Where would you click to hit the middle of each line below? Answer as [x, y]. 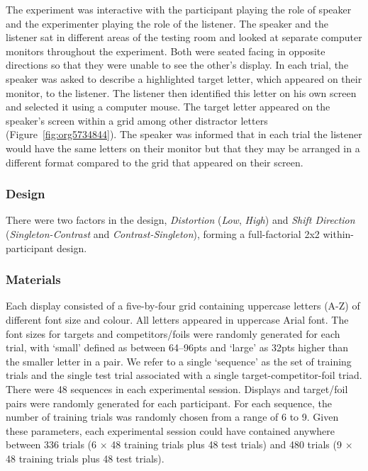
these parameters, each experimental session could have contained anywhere [171, 430]
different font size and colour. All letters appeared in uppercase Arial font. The [177, 319]
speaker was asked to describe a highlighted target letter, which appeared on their [184, 78]
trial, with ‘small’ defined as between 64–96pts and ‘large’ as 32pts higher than [177, 347]
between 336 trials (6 [51, 444]
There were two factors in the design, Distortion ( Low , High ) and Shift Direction [180, 220]
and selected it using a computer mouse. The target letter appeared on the [168, 107]
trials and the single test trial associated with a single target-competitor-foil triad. [184, 375]
